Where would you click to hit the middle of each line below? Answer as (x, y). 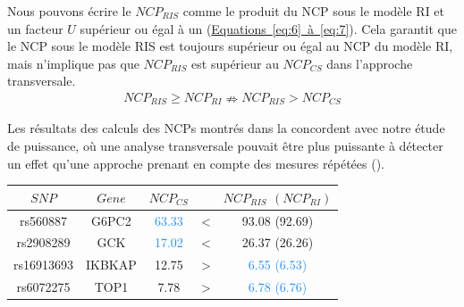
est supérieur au (235, 63)
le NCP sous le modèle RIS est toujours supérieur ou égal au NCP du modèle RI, (230, 46)
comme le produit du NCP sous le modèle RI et (314, 11)
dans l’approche (370, 63)
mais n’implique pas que (73, 63)
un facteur (35, 28)
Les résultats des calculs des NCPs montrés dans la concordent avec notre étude (226, 128)
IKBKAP (111, 265)
